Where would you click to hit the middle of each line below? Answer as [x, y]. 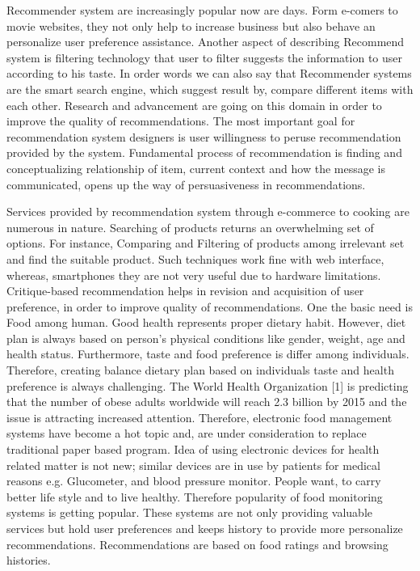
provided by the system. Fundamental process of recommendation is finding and [204, 152]
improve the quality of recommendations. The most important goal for [181, 121]
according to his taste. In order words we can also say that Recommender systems [209, 73]
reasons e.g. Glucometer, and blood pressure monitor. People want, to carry [194, 481]
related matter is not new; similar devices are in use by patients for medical [193, 465]
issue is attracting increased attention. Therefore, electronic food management [199, 417]
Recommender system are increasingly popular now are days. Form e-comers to [202, 10]
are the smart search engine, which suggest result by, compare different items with [210, 89]
